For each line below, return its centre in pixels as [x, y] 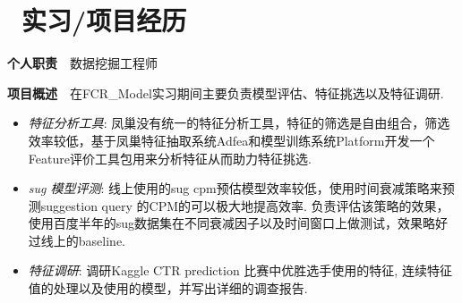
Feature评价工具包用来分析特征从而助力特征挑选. [170, 158]
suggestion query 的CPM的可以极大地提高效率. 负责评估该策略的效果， [245, 205]
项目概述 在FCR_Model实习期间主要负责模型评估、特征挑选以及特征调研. [226, 93]
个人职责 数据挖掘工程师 [82, 63]
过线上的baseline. [77, 240]
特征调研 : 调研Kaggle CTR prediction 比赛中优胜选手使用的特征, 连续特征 [240, 270]
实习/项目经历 [104, 20]
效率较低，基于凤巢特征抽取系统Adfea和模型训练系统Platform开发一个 [231, 140]
